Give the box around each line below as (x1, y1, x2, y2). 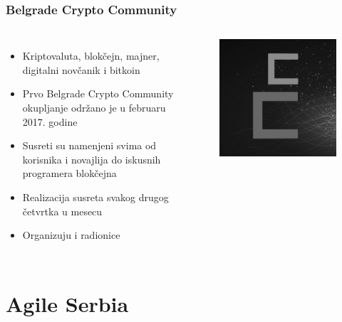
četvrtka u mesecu (22, 203, 103, 218)
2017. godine (22, 114, 78, 129)
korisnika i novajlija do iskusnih (22, 151, 161, 166)
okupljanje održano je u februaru (22, 100, 166, 114)
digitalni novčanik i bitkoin (22, 62, 140, 77)
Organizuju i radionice (22, 227, 120, 242)
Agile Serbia (6, 289, 129, 318)
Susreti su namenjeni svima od (22, 138, 157, 153)
